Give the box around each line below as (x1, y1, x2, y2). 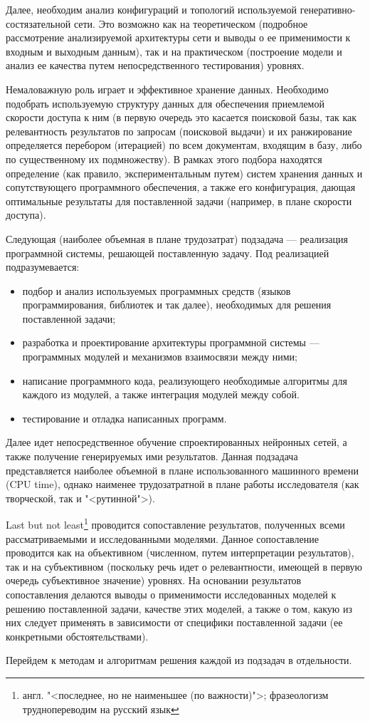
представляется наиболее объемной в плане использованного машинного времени (6, 462, 359, 477)
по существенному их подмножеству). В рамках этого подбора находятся (6, 151, 322, 166)
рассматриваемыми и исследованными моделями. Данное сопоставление (6, 531, 319, 546)
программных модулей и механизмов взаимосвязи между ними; (22, 349, 297, 364)
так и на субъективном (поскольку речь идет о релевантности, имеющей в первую (6, 559, 363, 574)
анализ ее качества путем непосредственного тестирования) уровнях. (6, 58, 305, 73)
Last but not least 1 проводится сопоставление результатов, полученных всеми (6, 515, 345, 532)
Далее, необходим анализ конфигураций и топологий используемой (6, 2, 297, 16)
